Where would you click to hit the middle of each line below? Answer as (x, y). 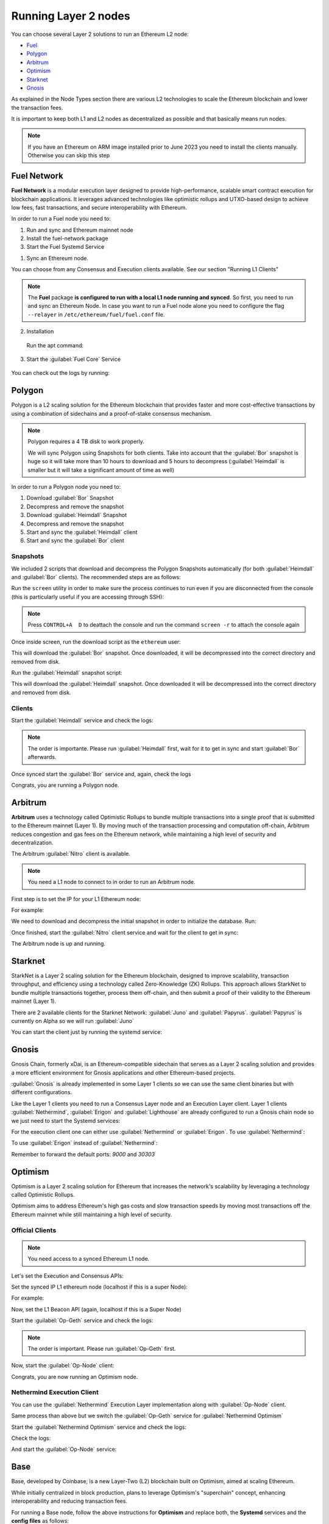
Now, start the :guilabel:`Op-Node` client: (63, 1366)
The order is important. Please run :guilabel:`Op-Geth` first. (102, 1348)
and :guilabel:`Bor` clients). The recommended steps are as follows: (96, 577)
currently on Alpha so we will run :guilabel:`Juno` (73, 1020)
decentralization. (32, 842)
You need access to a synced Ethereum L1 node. (89, 1259)
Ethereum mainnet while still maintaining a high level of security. (92, 1214)
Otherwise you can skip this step (69, 155)
